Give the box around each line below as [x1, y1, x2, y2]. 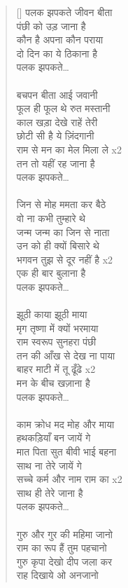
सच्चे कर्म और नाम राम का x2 [16, 472, 122, 486]
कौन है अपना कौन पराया [16, 32, 104, 47]
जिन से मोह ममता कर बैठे [16, 197, 106, 212]
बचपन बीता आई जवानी [16, 87, 98, 102]
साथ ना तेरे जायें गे [16, 458, 82, 472]
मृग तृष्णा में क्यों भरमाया [16, 320, 99, 335]
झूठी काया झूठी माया [16, 307, 87, 322]
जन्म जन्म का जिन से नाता [16, 224, 110, 239]
